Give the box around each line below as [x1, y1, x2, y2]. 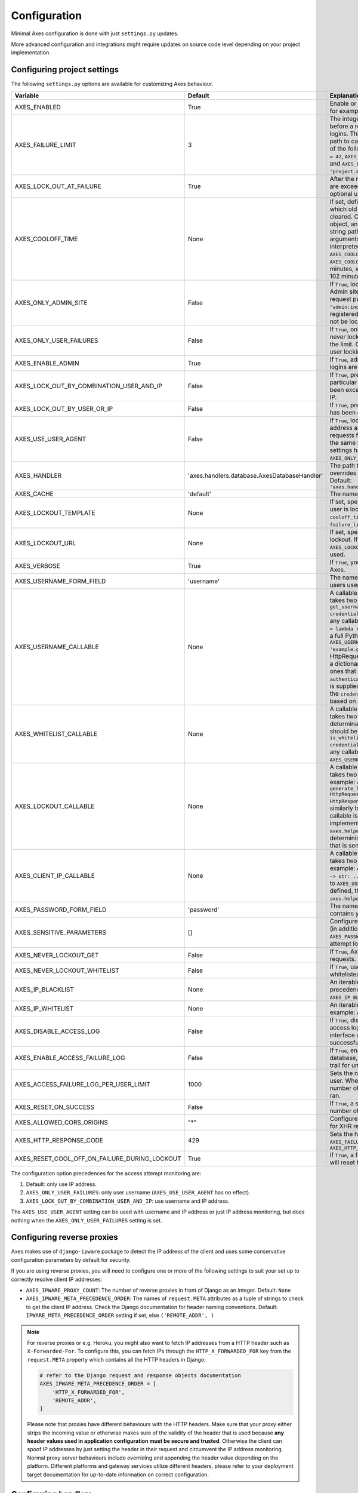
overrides [329, 469, 357, 477]
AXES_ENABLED [14, 103, 61, 111]
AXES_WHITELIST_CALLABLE [14, 730, 98, 738]
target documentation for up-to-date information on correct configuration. [27, 1471, 209, 1478]
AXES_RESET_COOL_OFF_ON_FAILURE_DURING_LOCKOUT [14, 1154, 181, 1163]
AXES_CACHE [14, 490, 54, 498]
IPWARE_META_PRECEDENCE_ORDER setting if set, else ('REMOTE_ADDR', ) [26, 1311, 214, 1319]
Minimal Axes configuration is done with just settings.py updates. [11, 30, 179, 37]
